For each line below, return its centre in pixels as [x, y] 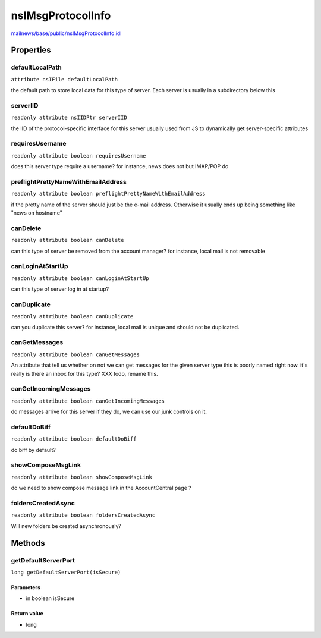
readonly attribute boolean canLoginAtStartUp [80, 278]
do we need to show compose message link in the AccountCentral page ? [101, 488]
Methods [28, 543]
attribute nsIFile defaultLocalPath [64, 79]
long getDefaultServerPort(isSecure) [66, 572]
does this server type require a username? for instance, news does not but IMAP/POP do [120, 166]
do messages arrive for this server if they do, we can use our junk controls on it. [109, 412]
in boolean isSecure [50, 598]
